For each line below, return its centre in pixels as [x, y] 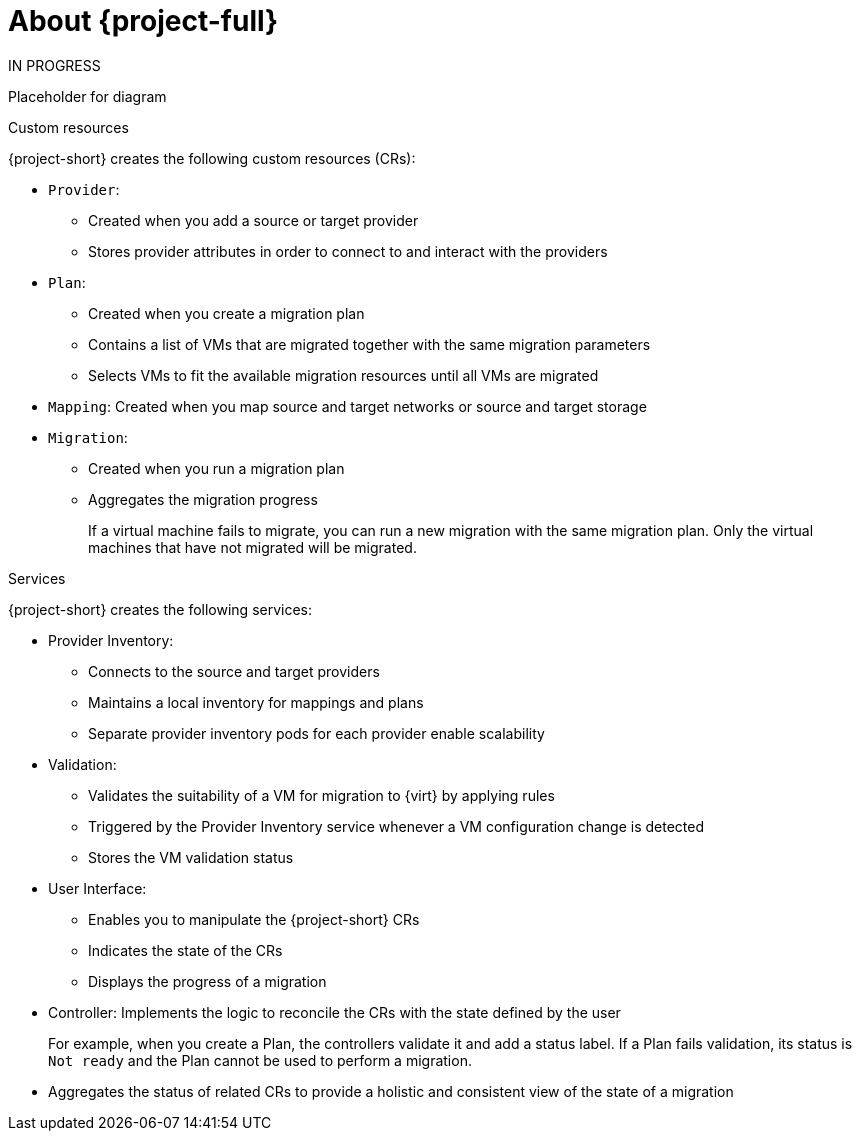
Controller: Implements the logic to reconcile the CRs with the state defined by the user [334, 1012]
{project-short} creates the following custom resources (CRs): [212, 158]
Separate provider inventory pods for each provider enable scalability [316, 733]
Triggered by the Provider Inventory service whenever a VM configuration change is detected [396, 826]
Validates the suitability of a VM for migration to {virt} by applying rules [321, 795]
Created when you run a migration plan [216, 468]
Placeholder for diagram [87, 96]
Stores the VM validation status [191, 857]
